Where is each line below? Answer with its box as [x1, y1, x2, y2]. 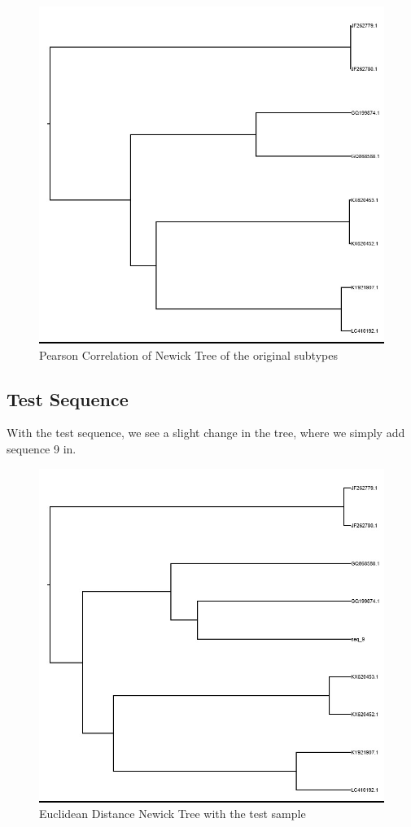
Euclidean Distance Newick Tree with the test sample [39, 805, 306, 822]
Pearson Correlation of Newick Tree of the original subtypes [39, 346, 338, 363]
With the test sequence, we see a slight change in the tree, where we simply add [7, 424, 405, 441]
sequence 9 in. [7, 440, 77, 457]
